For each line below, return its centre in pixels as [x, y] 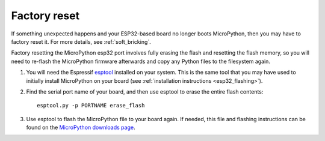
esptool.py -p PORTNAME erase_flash [91, 106]
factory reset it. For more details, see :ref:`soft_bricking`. [81, 41]
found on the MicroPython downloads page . [81, 127]
